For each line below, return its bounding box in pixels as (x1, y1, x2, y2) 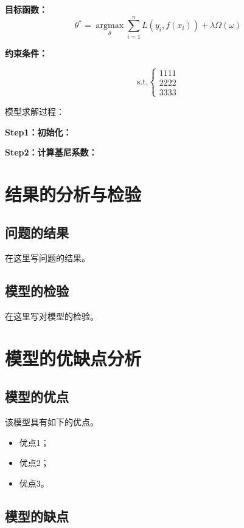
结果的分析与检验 (5, 181, 142, 206)
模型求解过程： (5, 105, 64, 117)
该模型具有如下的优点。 (5, 416, 99, 428)
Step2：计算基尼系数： (5, 146, 97, 159)
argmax (96, 21, 124, 30)
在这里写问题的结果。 (5, 252, 90, 264)
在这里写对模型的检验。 (5, 310, 99, 323)
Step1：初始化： (5, 125, 72, 138)
